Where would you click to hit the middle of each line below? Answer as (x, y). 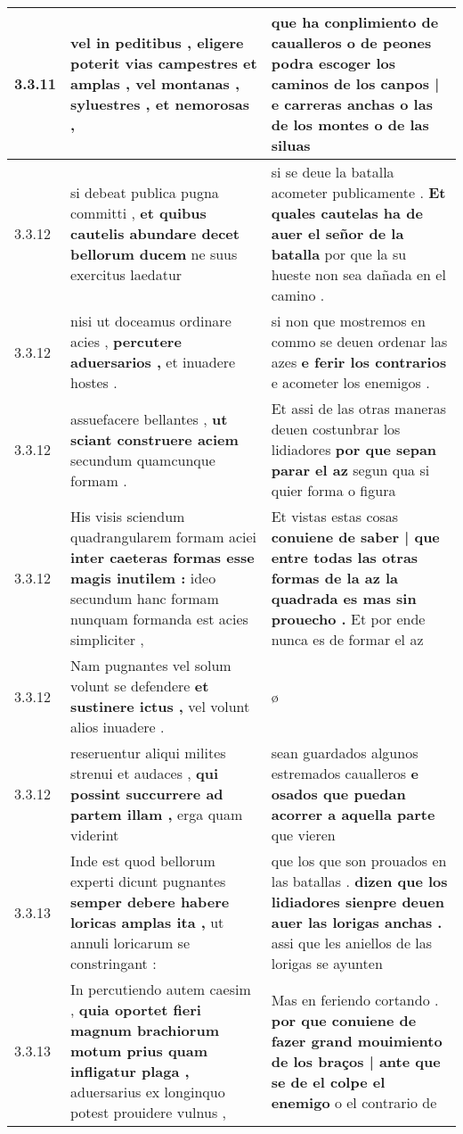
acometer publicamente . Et (358, 192)
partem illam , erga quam (157, 814)
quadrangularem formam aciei (164, 537)
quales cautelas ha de (347, 213)
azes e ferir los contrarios (359, 362)
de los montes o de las (350, 124)
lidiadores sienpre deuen (357, 902)
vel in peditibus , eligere (157, 42)
